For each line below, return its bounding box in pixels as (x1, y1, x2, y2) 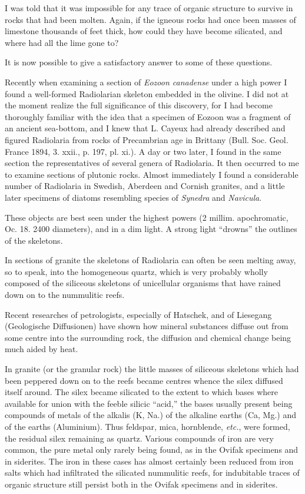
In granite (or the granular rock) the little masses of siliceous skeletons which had (5, 363, 299, 375)
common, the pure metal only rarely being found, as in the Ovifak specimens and (5, 443, 299, 456)
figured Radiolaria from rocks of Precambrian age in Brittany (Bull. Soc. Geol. (5, 133, 289, 145)
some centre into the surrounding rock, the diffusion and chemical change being (5, 331, 291, 343)
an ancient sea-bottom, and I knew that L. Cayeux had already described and (5, 122, 286, 134)
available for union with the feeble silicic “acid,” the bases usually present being (5, 397, 293, 409)
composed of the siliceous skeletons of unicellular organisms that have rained (5, 277, 281, 289)
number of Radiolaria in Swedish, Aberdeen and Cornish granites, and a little (5, 180, 285, 192)
